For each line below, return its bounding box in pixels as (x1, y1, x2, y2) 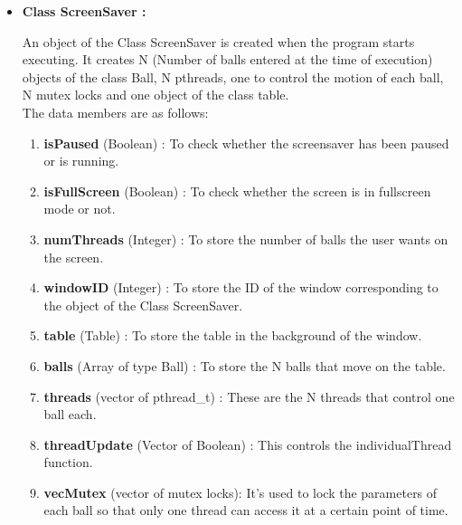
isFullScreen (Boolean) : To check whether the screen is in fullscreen (43, 181, 431, 200)
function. (43, 453, 93, 472)
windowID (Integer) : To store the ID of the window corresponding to (43, 278, 438, 297)
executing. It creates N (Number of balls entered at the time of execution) (22, 50, 433, 69)
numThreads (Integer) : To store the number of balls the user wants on (43, 229, 448, 248)
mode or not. (43, 199, 116, 218)
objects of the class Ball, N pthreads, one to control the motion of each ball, (22, 67, 444, 86)
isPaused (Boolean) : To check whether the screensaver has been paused (43, 133, 449, 152)
